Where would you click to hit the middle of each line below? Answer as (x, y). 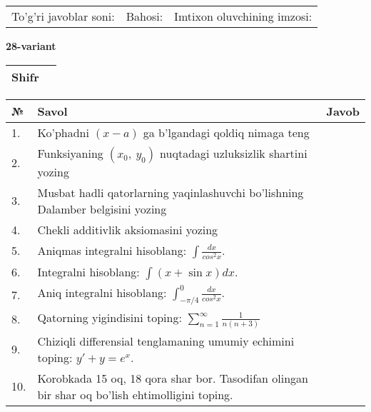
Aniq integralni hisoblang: (102, 292)
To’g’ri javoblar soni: (63, 16)
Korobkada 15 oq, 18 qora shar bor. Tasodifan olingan (173, 378)
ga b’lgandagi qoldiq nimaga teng (226, 132)
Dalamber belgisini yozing (102, 208)
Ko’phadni (63, 132)
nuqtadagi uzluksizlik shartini (234, 153)
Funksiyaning (70, 153)
